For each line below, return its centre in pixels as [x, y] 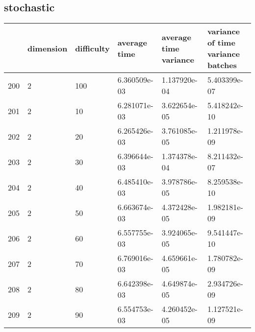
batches [222, 65]
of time [221, 43]
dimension [48, 48]
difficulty [92, 48]
